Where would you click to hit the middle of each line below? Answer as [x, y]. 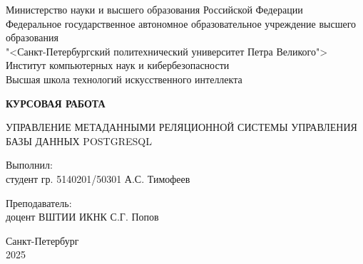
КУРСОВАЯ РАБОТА [56, 103]
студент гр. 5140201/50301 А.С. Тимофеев [98, 178]
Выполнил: [29, 165]
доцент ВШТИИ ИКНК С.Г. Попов [82, 217]
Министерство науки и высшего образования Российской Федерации [154, 9]
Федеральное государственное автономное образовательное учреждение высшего [181, 23]
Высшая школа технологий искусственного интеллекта [124, 79]
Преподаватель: [39, 202]
